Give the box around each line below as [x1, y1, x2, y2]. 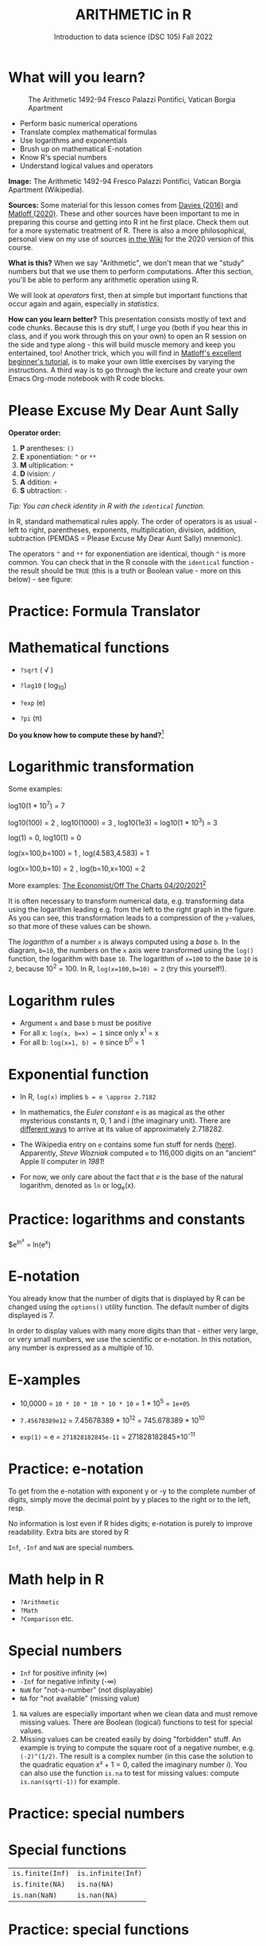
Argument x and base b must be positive [19, 1018, 152, 1027]
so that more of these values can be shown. [8, 922, 152, 932]
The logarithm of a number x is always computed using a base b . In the [8, 937, 241, 947]
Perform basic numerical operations [19, 118, 137, 128]
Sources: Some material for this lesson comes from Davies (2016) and [8, 200, 238, 210]
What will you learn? [8, 68, 145, 86]
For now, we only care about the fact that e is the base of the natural [19, 1171, 244, 1181]
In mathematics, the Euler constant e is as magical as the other [19, 1107, 225, 1116]
